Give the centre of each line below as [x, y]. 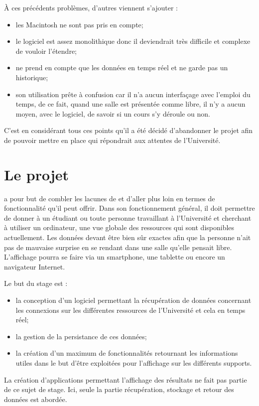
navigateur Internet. [35, 266]
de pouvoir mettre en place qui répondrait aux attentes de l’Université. [112, 140]
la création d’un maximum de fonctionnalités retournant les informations [127, 353]
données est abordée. [36, 399]
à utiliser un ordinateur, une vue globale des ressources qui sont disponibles [119, 227]
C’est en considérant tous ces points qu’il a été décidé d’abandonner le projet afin [129, 130]
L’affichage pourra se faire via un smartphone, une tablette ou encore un [115, 257]
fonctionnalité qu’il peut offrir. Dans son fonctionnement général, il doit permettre [129, 208]
